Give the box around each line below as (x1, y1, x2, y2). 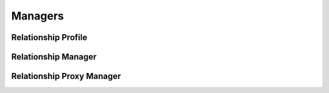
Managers (11, 9, 64, 22)
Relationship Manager (11, 52, 97, 62)
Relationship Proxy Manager (11, 71, 121, 81)
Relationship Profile (11, 32, 88, 43)
